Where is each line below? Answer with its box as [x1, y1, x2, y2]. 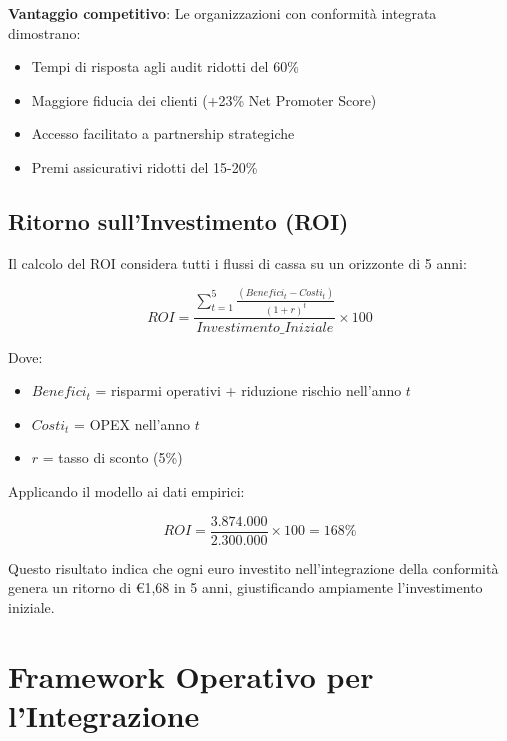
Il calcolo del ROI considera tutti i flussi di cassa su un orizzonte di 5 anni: [8, 252, 467, 273]
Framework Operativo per [8, 655, 374, 696]
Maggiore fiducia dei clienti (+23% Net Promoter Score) [31, 89, 377, 110]
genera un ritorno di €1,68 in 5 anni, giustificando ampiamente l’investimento [8, 577, 483, 598]
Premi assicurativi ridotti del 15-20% [31, 156, 258, 177]
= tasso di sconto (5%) [42, 447, 183, 468]
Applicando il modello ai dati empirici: [8, 480, 245, 501]
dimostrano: [8, 22, 81, 43]
